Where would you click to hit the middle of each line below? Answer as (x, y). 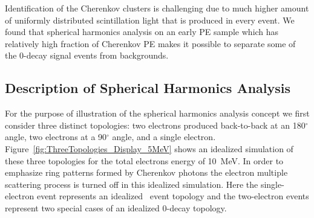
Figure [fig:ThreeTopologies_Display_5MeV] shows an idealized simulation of (149, 148)
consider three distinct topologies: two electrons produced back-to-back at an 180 (155, 125)
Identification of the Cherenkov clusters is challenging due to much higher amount (157, 8)
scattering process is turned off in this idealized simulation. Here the (132, 184)
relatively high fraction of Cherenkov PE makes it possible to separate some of (150, 43)
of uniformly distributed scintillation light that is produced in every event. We (150, 20)
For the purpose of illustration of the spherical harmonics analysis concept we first (157, 113)
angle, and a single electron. (164, 137)
